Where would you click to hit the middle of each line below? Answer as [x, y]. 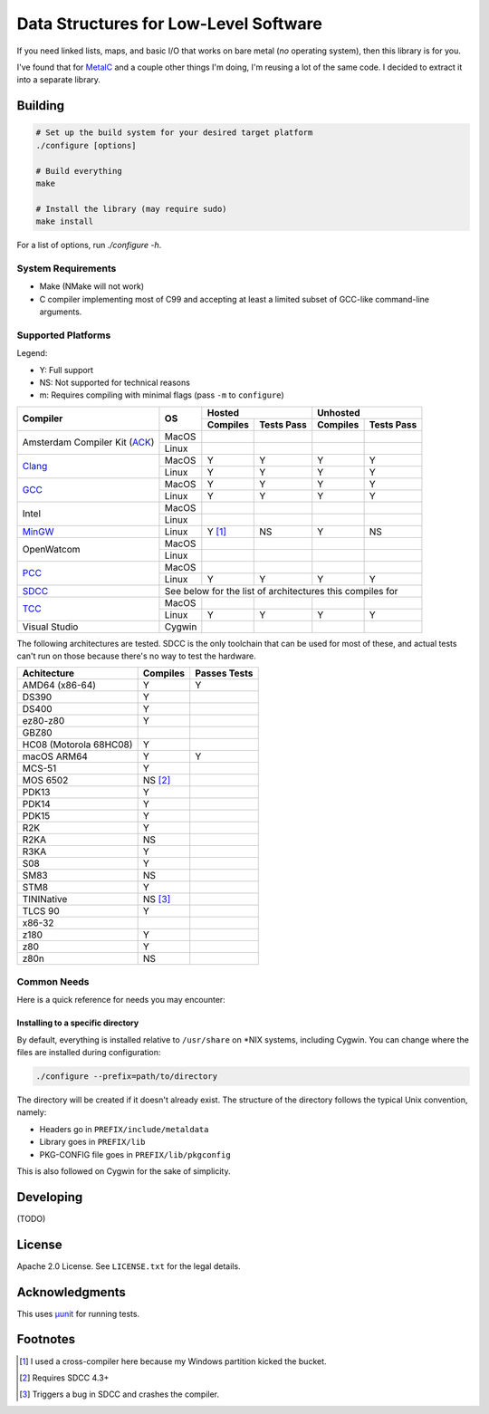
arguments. [61, 312]
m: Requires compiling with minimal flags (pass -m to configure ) [162, 395]
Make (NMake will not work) [92, 286]
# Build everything [79, 171]
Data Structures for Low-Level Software [170, 24]
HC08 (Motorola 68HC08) [77, 745]
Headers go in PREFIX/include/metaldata [124, 1129]
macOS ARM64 [55, 756]
